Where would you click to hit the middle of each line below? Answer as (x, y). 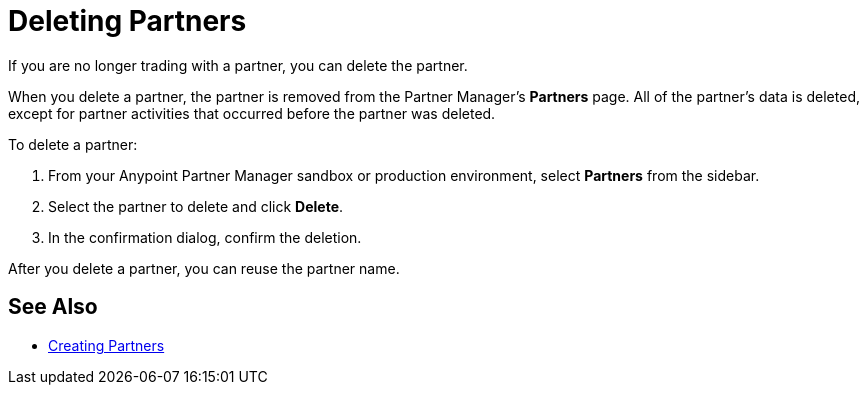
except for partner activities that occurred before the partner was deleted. (252, 113)
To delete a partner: (73, 144)
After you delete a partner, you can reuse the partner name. (204, 268)
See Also (53, 307)
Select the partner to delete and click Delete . (196, 206)
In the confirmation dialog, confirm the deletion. (205, 237)
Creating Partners (106, 345)
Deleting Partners (127, 21)
